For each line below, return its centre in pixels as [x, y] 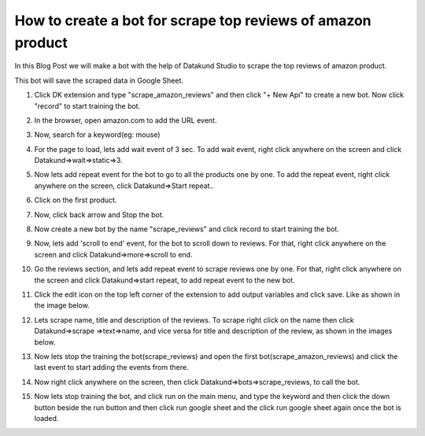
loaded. [46, 418]
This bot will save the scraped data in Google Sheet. [99, 80]
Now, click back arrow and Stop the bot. [99, 214]
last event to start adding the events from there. [111, 368]
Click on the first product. [76, 200]
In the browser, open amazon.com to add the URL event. [126, 120]
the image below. [62, 305]
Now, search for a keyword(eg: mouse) [97, 135]
